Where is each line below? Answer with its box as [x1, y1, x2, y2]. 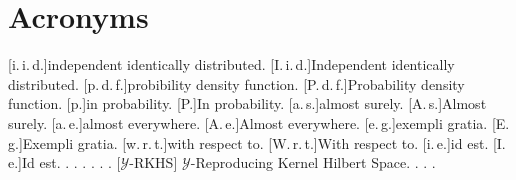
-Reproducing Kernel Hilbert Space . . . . [190, 152, 436, 173]
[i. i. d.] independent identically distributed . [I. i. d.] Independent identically [8, 54, 455, 75]
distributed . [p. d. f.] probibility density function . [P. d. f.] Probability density [8, 73, 465, 94]
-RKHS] [129, 152, 178, 173]
